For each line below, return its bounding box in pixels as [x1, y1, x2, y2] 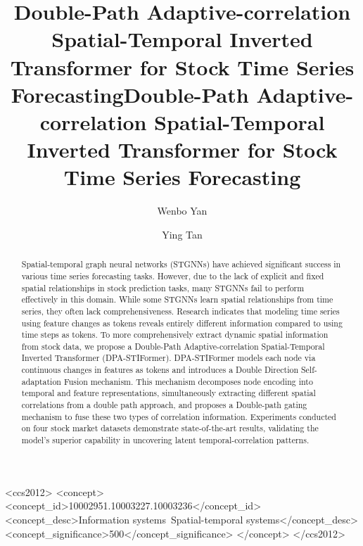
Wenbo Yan [157, 203, 208, 218]
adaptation [21, 375, 61, 387]
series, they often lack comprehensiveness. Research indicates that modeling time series [21, 305, 340, 317]
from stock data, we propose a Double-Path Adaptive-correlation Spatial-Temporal [21, 340, 325, 352]
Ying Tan [162, 227, 203, 241]
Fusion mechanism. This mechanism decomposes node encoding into [63, 375, 313, 387]
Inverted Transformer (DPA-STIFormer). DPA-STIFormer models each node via [21, 352, 316, 364]
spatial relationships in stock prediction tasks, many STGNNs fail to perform [21, 281, 305, 293]
